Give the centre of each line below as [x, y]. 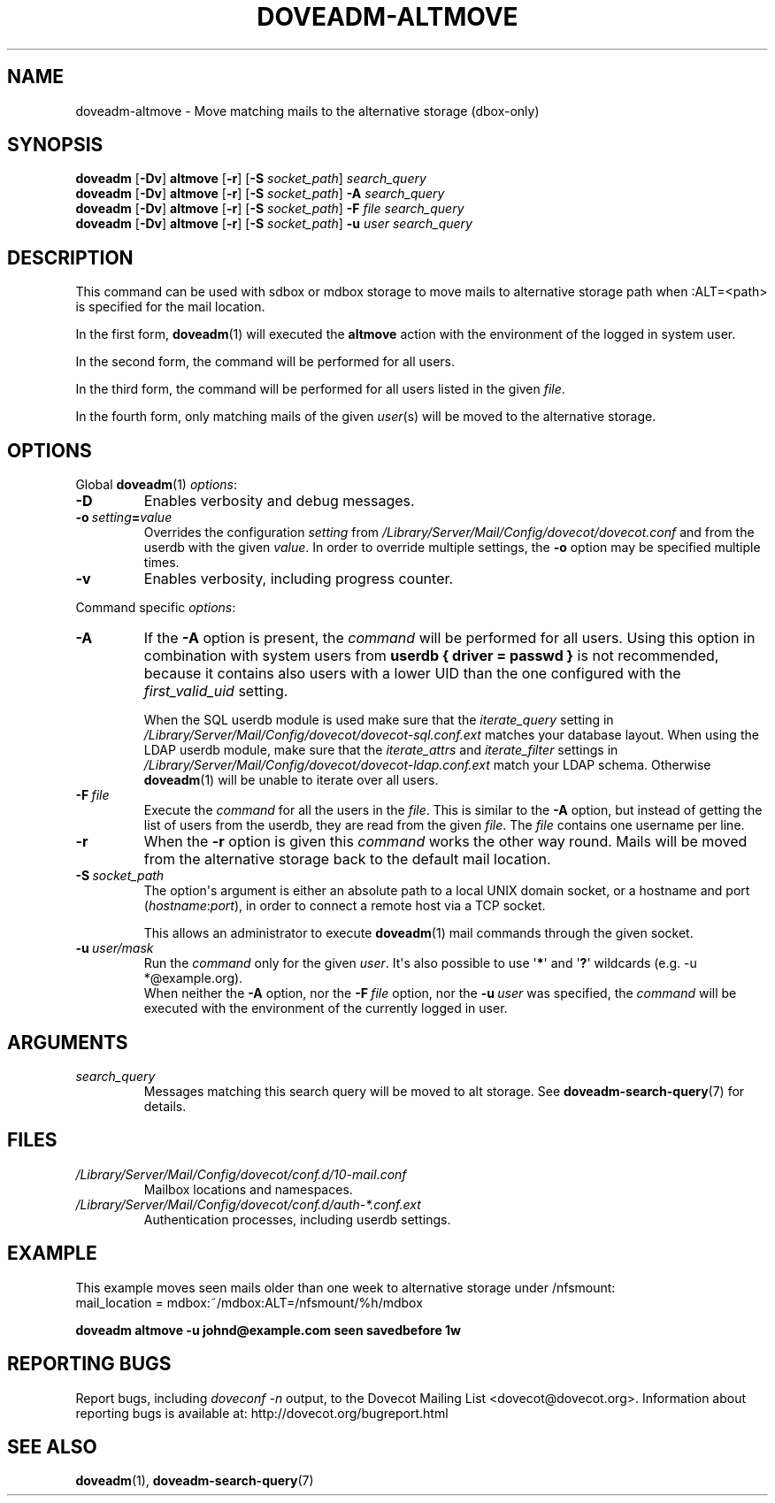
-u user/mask [115, 948]
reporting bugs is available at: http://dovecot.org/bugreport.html [262, 1413]
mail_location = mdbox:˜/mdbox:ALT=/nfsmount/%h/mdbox [249, 1302]
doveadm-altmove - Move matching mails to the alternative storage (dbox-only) [307, 111]
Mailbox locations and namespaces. [248, 1189]
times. [161, 563]
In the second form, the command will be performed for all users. [265, 362]
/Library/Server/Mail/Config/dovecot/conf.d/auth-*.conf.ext [248, 1204]
